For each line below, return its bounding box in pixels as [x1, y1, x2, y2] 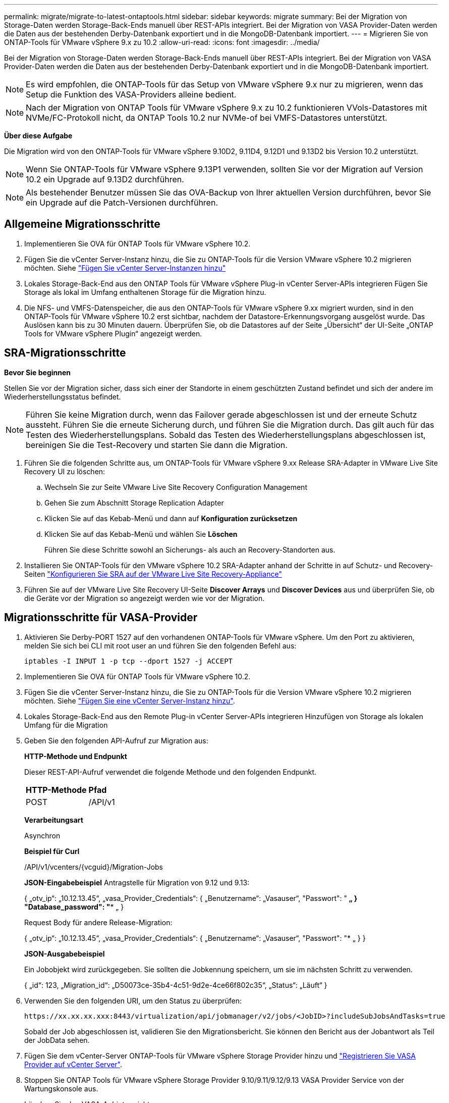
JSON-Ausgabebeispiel [24, 949, 105, 958]
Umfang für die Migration [24, 720, 108, 729]
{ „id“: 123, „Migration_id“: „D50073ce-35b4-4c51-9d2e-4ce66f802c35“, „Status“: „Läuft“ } [24, 980, 327, 989]
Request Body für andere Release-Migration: [24, 918, 173, 927]
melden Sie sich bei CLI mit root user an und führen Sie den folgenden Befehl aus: [24, 641, 297, 650]
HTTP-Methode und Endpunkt [24, 751, 127, 761]
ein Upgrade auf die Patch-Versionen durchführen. [26, 197, 218, 208]
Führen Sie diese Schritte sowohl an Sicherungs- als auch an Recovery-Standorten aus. [44, 545, 335, 554]
